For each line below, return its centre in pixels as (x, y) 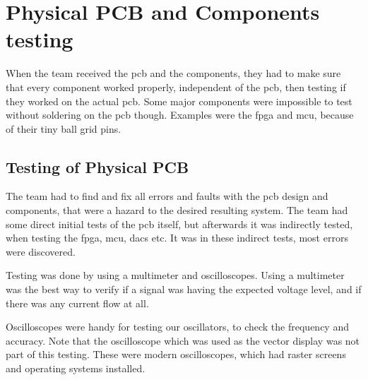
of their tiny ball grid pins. (64, 128)
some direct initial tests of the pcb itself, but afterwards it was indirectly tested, (179, 224)
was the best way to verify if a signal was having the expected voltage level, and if (184, 289)
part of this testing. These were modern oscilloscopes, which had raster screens (176, 354)
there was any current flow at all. (77, 303)
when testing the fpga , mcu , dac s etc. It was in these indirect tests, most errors (177, 238)
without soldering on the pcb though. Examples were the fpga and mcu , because (180, 115)
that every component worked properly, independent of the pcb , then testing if (176, 87)
